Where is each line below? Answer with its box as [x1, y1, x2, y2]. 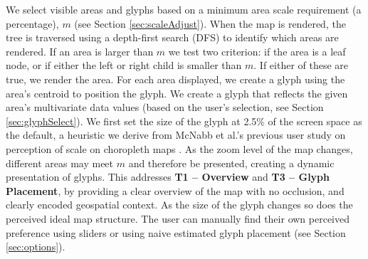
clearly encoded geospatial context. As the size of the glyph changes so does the [6, 197, 353, 212]
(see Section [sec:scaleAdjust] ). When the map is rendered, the [74, 16, 346, 31]
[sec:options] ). [6, 239, 65, 254]
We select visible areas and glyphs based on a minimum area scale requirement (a [6, 2, 362, 16]
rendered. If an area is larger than [6, 43, 154, 58]
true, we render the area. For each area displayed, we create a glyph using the [6, 71, 345, 86]
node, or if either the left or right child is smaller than [6, 58, 242, 73]
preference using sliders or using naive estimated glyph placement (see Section [6, 225, 346, 240]
